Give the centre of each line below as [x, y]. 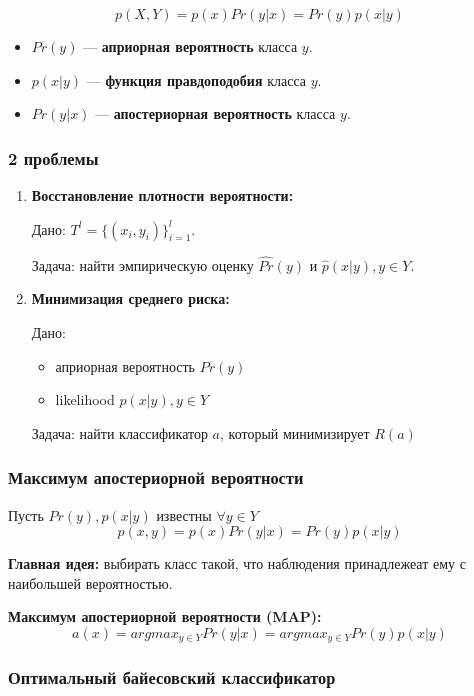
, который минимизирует [295, 432]
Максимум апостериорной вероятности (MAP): [165, 616]
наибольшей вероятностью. [90, 582]
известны [184, 514]
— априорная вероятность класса [190, 46]
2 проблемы [53, 157]
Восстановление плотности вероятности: [162, 195]
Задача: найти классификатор [119, 432]
